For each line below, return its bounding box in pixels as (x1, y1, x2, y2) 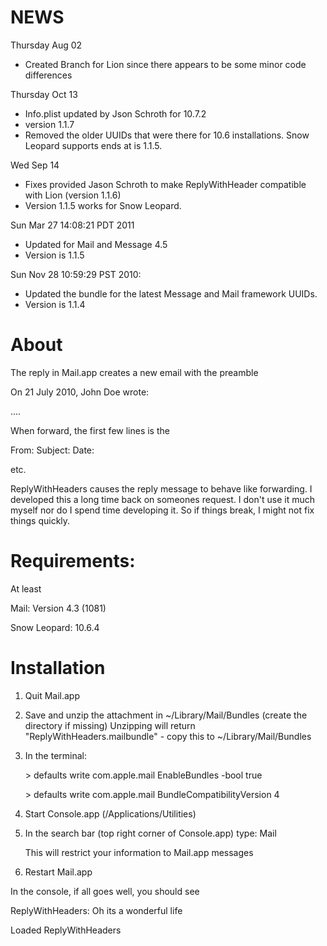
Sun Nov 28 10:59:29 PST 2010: (10, 268, 142, 280)
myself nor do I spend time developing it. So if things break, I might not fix (10, 504, 315, 516)
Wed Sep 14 (10, 159, 60, 171)
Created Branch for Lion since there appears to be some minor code (24, 58, 307, 70)
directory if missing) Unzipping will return (24, 719, 196, 731)
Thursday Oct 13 (10, 88, 78, 100)
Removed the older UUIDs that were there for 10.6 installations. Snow (24, 129, 310, 141)
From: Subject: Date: (10, 444, 95, 456)
